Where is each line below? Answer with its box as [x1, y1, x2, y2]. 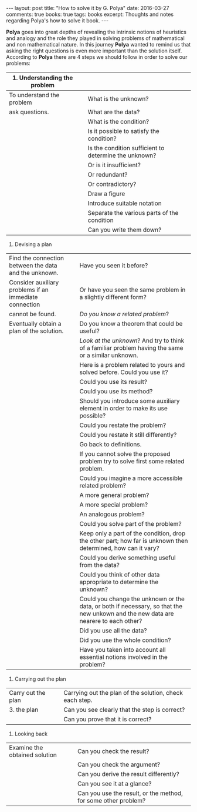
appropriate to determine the [79, 578, 159, 586]
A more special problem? [79, 501, 148, 509]
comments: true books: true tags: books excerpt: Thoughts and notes [6, 11, 174, 18]
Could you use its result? [79, 378, 148, 386]
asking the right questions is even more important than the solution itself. [6, 47, 182, 54]
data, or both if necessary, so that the [79, 602, 183, 610]
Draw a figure [87, 190, 125, 198]
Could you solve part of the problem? [79, 520, 182, 528]
